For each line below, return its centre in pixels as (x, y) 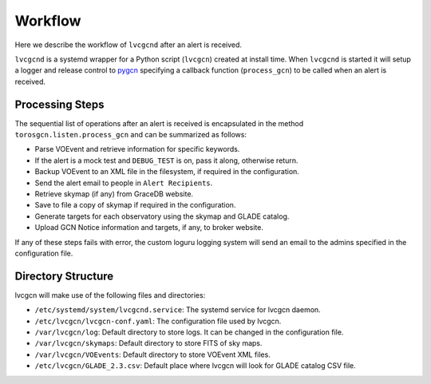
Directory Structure (64, 276)
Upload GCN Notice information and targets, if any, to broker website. (149, 228)
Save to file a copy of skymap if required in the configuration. (135, 205)
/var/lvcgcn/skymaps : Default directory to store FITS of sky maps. (148, 343)
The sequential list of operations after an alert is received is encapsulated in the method (159, 123)
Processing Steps (59, 104)
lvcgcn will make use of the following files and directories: (110, 295)
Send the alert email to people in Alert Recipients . (124, 183)
